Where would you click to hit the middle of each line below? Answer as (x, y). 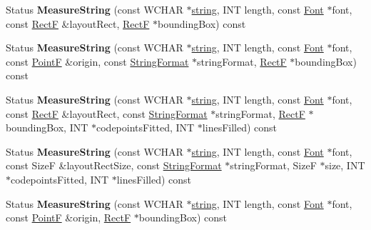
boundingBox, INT (47, 127)
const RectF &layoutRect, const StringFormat (107, 113)
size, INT (345, 165)
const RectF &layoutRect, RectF (78, 23)
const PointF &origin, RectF (68, 217)
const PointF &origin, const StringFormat (97, 61)
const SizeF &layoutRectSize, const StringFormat (114, 165)
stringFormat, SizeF (273, 165)
